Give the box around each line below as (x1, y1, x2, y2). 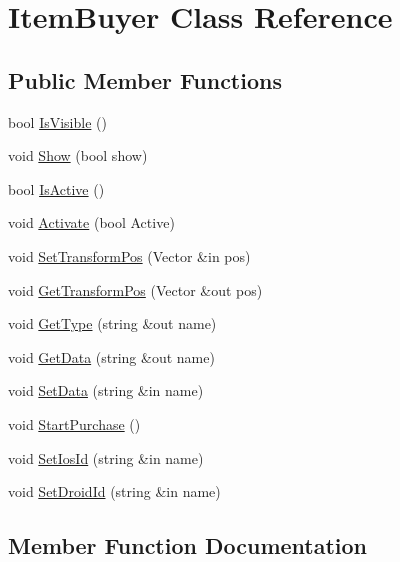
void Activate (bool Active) (8, 212, 175, 233)
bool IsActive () (8, 178, 105, 199)
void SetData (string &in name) (8, 380, 204, 401)
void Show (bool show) (8, 145, 148, 166)
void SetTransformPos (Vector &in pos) (8, 245, 251, 266)
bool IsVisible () (8, 111, 107, 132)
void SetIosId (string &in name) (8, 447, 204, 468)
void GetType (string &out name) (8, 313, 217, 334)
